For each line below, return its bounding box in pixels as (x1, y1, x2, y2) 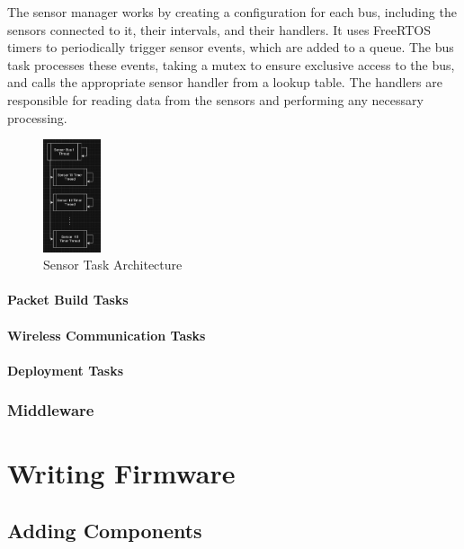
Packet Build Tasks (7, 290, 129, 309)
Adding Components (7, 517, 202, 545)
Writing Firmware (7, 455, 236, 491)
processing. (7, 108, 67, 127)
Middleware (7, 399, 94, 421)
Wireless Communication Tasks (7, 325, 206, 344)
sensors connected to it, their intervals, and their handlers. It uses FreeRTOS (7, 20, 431, 39)
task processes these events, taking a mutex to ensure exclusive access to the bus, (7, 55, 455, 74)
